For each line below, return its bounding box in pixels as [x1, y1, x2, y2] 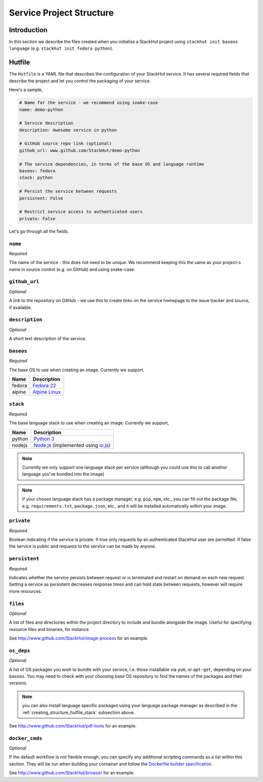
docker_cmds [9, 735, 42, 742]
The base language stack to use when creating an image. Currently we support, [9, 420, 169, 426]
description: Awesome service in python [19, 127, 117, 133]
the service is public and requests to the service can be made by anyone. [9, 543, 156, 549]
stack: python [19, 175, 53, 180]
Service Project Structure [9, 7, 114, 18]
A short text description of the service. [9, 336, 87, 342]
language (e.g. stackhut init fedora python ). [9, 45, 113, 51]
